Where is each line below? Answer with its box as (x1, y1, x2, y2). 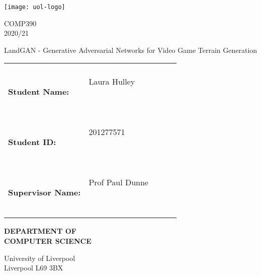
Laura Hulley (89, 76, 135, 88)
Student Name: (8, 85, 69, 97)
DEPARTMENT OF (4, 226, 76, 236)
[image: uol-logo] (4, 4, 65, 11)
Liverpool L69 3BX (4, 262, 63, 273)
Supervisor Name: (8, 186, 81, 198)
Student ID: (8, 135, 56, 148)
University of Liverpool (4, 252, 75, 263)
